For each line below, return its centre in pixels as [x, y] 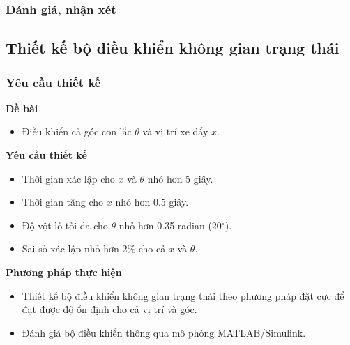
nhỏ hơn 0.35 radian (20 [170, 225]
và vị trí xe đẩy [175, 131]
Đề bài [22, 108]
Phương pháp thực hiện [64, 272]
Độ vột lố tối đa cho [65, 225]
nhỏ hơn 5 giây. [180, 178]
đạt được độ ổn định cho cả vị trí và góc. [109, 309]
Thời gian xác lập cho [68, 178]
